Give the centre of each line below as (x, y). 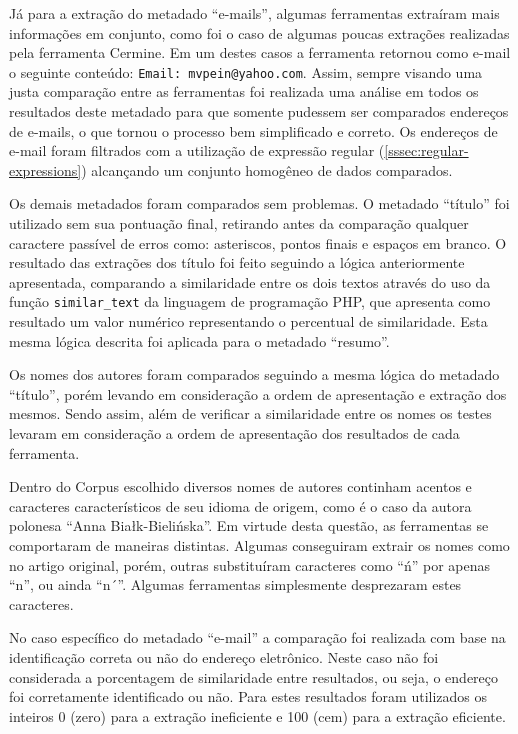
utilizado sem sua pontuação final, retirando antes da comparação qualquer (239, 223)
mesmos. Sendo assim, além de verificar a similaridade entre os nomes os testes (250, 413)
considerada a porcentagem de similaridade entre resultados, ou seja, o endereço (254, 676)
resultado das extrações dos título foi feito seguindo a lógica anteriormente (237, 262)
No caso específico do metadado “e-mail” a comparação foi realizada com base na (257, 637)
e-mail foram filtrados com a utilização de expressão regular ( (197, 150)
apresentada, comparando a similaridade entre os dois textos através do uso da (250, 281)
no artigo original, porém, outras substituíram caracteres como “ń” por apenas (249, 564)
